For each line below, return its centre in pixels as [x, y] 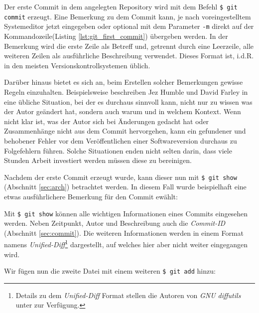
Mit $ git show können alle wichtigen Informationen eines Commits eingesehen [126, 213]
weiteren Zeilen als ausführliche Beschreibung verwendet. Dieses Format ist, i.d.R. [129, 56]
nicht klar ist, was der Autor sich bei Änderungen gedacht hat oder [107, 121]
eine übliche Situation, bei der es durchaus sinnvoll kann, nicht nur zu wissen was [128, 101]
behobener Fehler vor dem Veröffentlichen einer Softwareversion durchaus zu [121, 140]
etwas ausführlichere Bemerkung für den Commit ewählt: [91, 196]
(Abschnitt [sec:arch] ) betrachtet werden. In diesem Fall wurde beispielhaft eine [125, 187]
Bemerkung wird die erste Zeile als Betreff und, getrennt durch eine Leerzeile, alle [129, 46]
